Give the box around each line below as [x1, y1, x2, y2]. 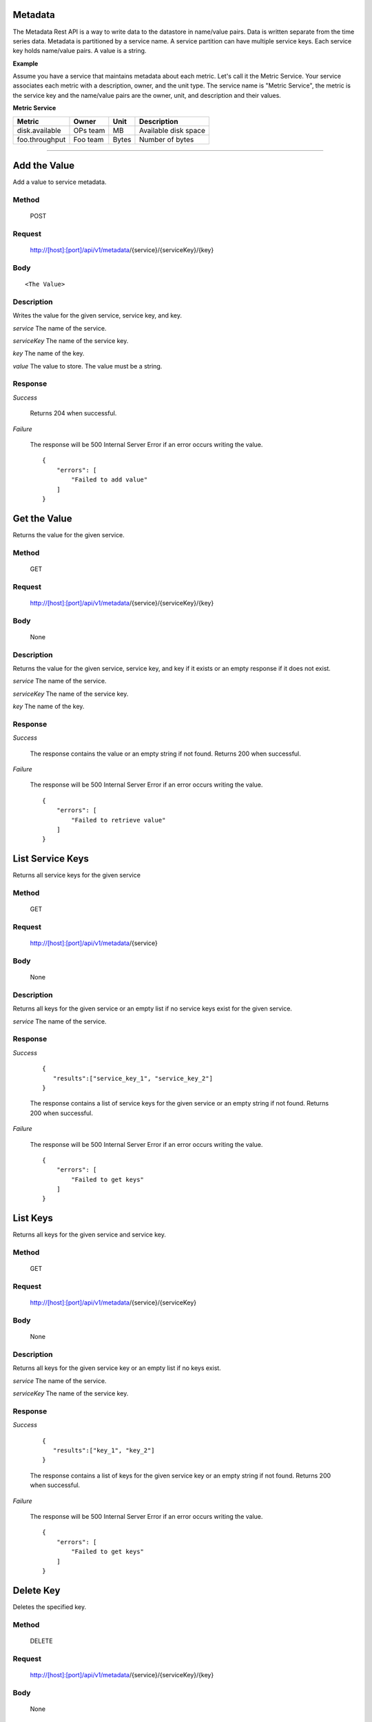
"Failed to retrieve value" [71, 816, 166, 824]
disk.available [17, 125, 61, 135]
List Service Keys [12, 853, 90, 864]
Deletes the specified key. [12, 1602, 87, 1611]
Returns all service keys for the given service [12, 871, 141, 880]
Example [12, 59, 39, 68]
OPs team [73, 125, 105, 135]
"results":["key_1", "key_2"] [52, 1446, 155, 1455]
